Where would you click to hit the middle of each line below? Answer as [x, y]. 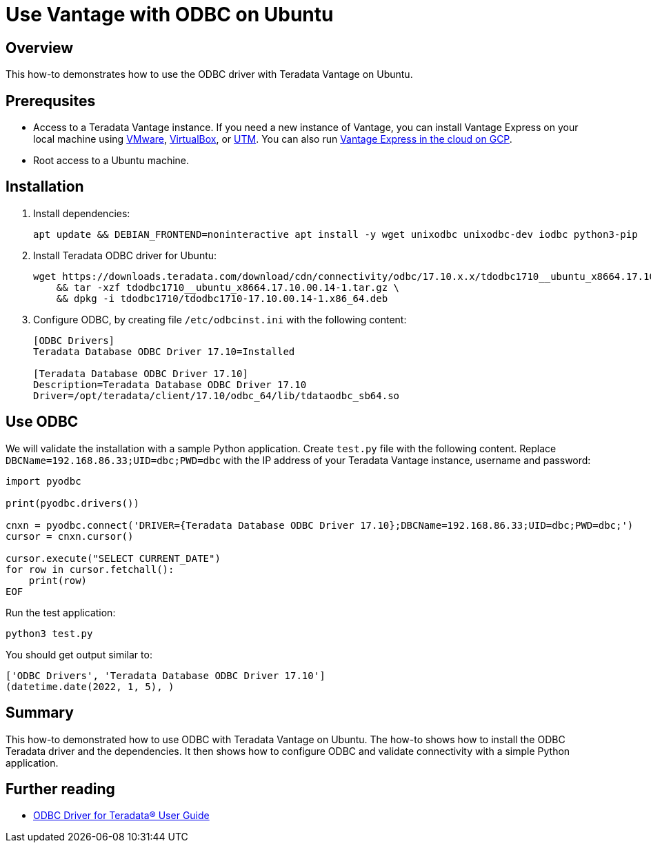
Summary [40, 713]
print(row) [58, 580]
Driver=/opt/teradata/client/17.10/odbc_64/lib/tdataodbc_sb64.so [217, 395]
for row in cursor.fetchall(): [90, 569]
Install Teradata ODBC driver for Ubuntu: [125, 255]
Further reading [60, 789]
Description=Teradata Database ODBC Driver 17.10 [170, 384]
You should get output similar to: [79, 654]
